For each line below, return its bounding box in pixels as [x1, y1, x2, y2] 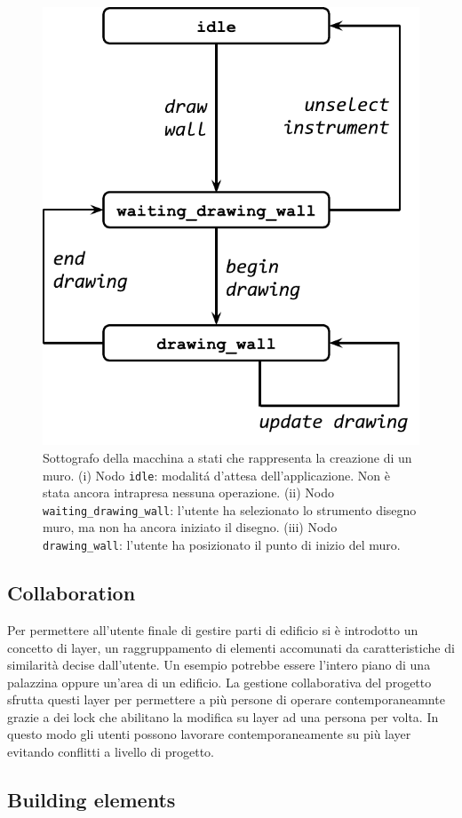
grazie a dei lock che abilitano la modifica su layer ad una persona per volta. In [7, 707, 439, 726]
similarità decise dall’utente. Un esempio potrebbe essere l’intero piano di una [7, 655, 431, 674]
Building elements [7, 786, 176, 814]
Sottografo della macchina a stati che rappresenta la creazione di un [43, 448, 412, 466]
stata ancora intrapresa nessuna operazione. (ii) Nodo [43, 483, 334, 502]
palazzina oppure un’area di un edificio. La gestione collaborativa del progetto [7, 672, 432, 691]
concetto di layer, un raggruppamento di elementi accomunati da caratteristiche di [7, 638, 455, 656]
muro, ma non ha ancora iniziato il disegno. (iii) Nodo [43, 518, 338, 536]
